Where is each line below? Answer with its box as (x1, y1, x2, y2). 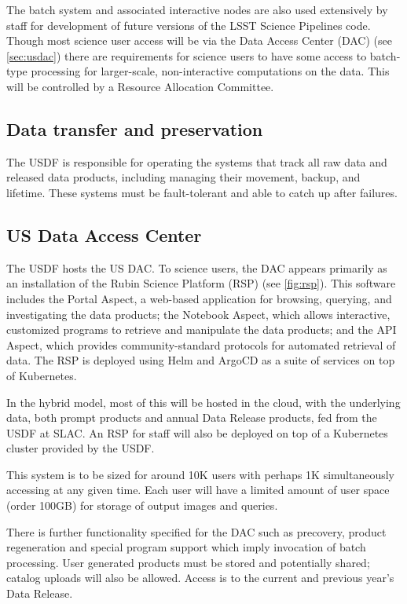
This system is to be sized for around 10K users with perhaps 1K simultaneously (6, 466, 395, 482)
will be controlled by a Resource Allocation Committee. (6, 78, 274, 94)
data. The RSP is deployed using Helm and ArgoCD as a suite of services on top (6, 352, 395, 368)
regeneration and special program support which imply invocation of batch (6, 539, 366, 555)
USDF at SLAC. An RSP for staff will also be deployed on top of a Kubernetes (6, 424, 388, 441)
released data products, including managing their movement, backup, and (6, 169, 361, 185)
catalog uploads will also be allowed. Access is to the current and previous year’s (6, 569, 394, 586)
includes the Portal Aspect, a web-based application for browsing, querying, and (6, 290, 392, 306)
